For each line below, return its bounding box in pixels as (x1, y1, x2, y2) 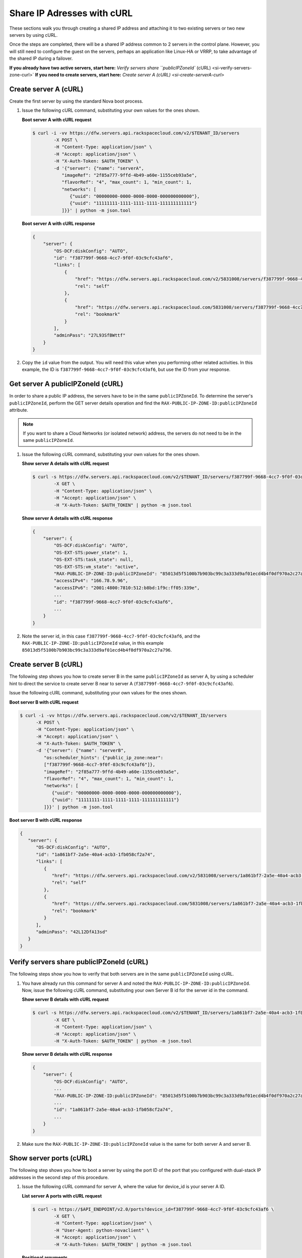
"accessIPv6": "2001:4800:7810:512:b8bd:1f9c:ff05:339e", (53, 585, 200, 591)
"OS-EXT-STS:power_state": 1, (53, 549, 128, 556)
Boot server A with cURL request (22, 116, 92, 123)
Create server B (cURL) (9, 660, 83, 669)
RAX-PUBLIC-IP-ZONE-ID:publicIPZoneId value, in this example (22, 640, 164, 646)
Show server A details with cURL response (22, 515, 113, 521)
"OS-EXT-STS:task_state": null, (53, 557, 133, 563)
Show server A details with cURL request (22, 460, 109, 466)
